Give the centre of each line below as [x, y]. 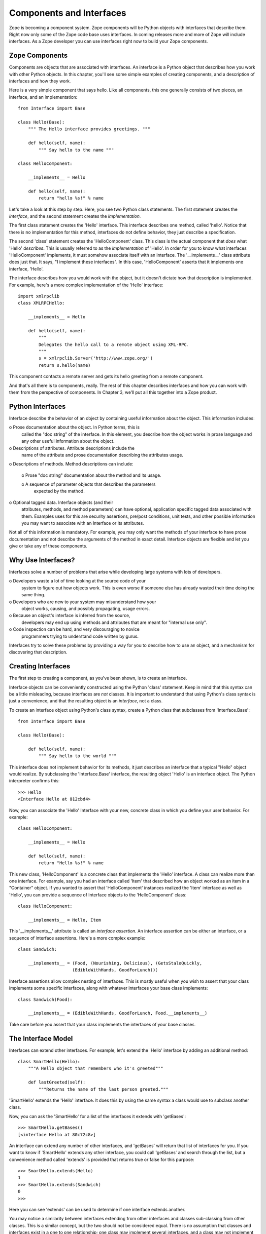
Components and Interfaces [68, 13]
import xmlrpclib [39, 296]
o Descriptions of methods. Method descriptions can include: [71, 464]
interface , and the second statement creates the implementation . [75, 216]
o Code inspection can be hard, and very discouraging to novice [74, 629]
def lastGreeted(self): [57, 1082]
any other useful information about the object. [68, 441]
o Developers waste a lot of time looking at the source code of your [78, 581]
